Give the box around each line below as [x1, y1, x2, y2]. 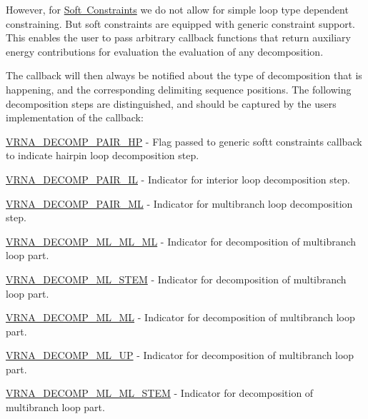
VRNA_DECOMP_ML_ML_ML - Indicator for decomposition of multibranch [6, 233, 357, 248]
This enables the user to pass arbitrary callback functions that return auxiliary [6, 30, 351, 45]
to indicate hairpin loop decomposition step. [6, 148, 199, 163]
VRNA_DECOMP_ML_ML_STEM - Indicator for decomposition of [6, 385, 314, 400]
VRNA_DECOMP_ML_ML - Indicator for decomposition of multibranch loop [6, 310, 355, 325]
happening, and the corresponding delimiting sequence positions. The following [6, 81, 352, 96]
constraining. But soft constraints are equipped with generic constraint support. [6, 16, 355, 31]
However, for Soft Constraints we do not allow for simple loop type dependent [6, 2, 349, 16]
